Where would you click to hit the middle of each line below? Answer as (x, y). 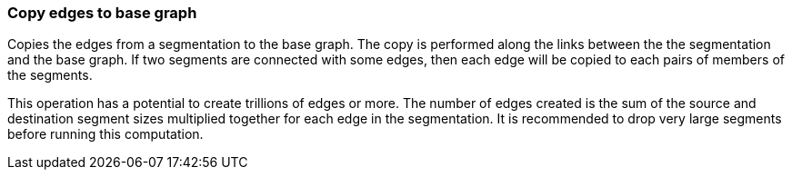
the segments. (50, 75)
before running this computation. (105, 134)
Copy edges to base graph (102, 13)
